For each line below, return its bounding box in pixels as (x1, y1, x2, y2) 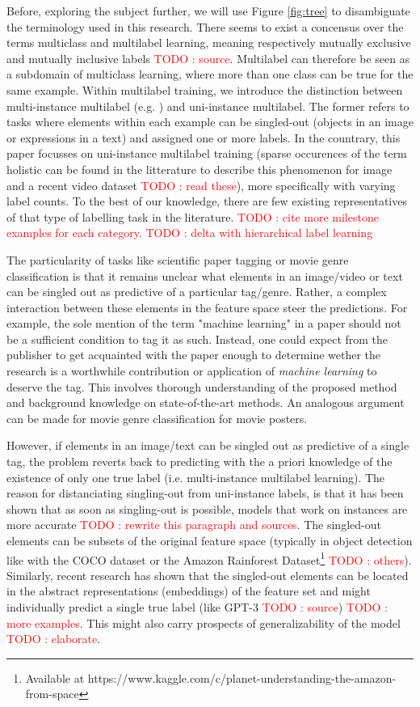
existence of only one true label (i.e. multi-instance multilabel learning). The (6, 468, 385, 485)
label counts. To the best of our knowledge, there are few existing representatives (6, 193, 407, 210)
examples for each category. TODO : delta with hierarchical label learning (6, 224, 373, 241)
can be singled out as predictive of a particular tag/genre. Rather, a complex (6, 283, 387, 300)
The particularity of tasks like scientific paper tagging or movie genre (6, 251, 349, 268)
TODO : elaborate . (6, 630, 101, 647)
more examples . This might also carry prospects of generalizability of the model (6, 614, 401, 631)
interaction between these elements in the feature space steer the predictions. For (6, 298, 408, 315)
